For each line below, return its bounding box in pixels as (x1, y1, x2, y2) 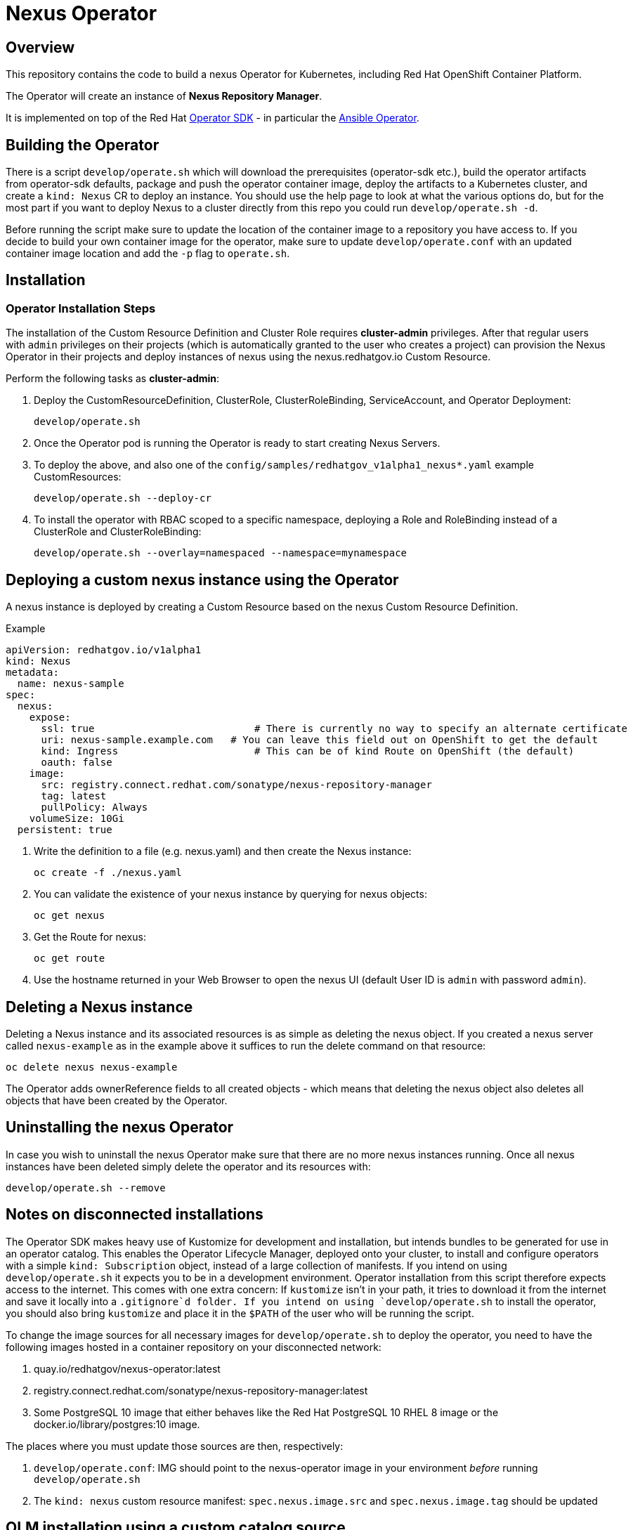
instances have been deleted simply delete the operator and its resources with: (6, 1160, 371, 1172)
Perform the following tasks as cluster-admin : (6, 372, 220, 385)
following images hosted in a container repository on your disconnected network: (6, 1340, 381, 1353)
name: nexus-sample (17, 678, 124, 690)
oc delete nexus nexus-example (6, 1061, 178, 1073)
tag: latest (41, 790, 107, 802)
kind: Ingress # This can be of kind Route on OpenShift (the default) (41, 745, 575, 757)
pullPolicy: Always (41, 802, 148, 813)
